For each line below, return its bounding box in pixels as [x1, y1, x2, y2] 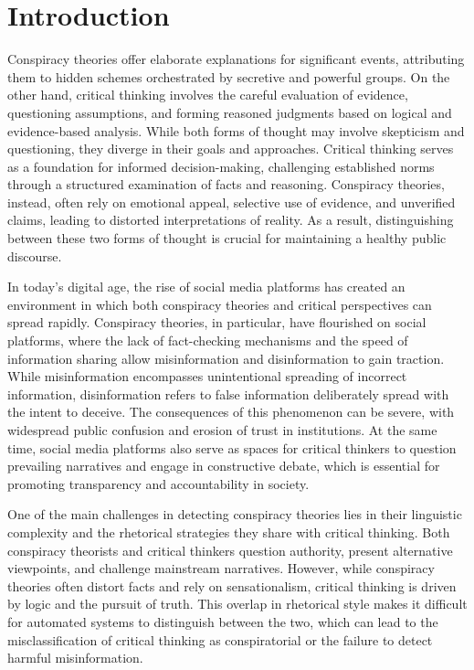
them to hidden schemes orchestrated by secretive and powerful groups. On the [7, 67, 450, 86]
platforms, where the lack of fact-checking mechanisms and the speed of [7, 331, 408, 350]
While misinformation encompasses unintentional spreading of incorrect [7, 367, 407, 386]
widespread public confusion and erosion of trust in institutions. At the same [7, 420, 437, 439]
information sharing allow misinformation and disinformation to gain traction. [7, 348, 445, 367]
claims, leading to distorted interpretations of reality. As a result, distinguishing [7, 210, 454, 229]
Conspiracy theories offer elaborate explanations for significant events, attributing [7, 49, 465, 69]
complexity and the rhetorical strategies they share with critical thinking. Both [7, 522, 450, 541]
